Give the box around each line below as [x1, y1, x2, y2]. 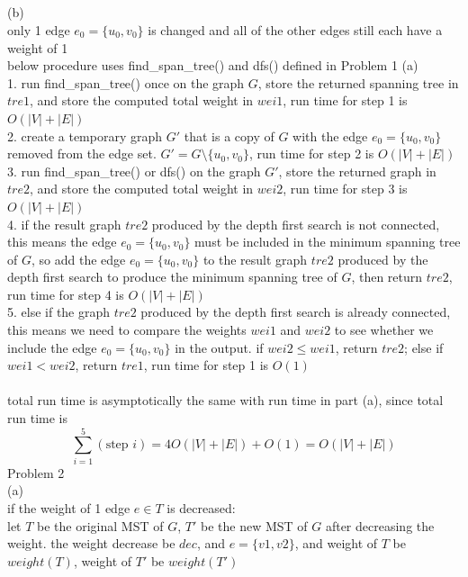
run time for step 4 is [7, 284, 124, 303]
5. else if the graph [7, 302, 111, 321]
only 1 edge [7, 20, 70, 39]
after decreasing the [325, 516, 435, 535]
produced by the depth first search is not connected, [151, 214, 440, 233]
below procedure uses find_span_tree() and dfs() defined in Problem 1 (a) [7, 56, 418, 75]
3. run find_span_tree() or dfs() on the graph [7, 161, 261, 180]
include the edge [7, 338, 97, 356]
